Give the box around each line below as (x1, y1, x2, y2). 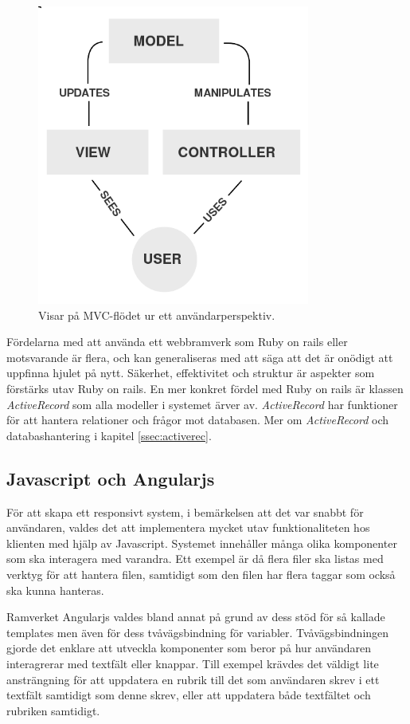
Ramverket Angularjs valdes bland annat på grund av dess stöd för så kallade (6, 608, 385, 625)
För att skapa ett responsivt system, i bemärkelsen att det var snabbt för (6, 503, 364, 520)
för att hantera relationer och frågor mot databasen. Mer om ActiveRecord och (6, 411, 389, 428)
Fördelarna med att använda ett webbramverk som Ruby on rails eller (6, 333, 348, 350)
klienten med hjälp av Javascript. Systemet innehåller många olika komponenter (6, 534, 397, 551)
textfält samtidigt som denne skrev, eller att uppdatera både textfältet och (6, 687, 371, 703)
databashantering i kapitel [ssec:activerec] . (6, 427, 212, 443)
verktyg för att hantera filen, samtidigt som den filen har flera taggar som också (6, 566, 396, 583)
